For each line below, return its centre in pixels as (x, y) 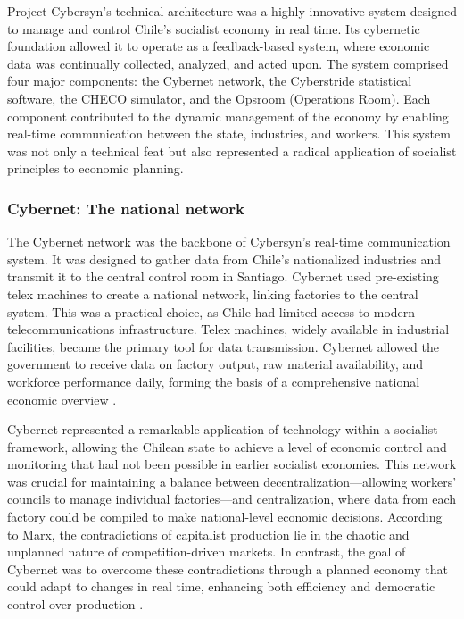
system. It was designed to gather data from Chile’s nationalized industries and (224, 259)
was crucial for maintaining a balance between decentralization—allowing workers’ (232, 481)
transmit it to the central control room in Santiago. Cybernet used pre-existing (223, 276)
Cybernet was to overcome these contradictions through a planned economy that (228, 569)
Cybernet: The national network (126, 208)
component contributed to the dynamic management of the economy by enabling (228, 116)
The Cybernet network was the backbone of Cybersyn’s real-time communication (229, 242)
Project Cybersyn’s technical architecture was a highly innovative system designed (232, 11)
